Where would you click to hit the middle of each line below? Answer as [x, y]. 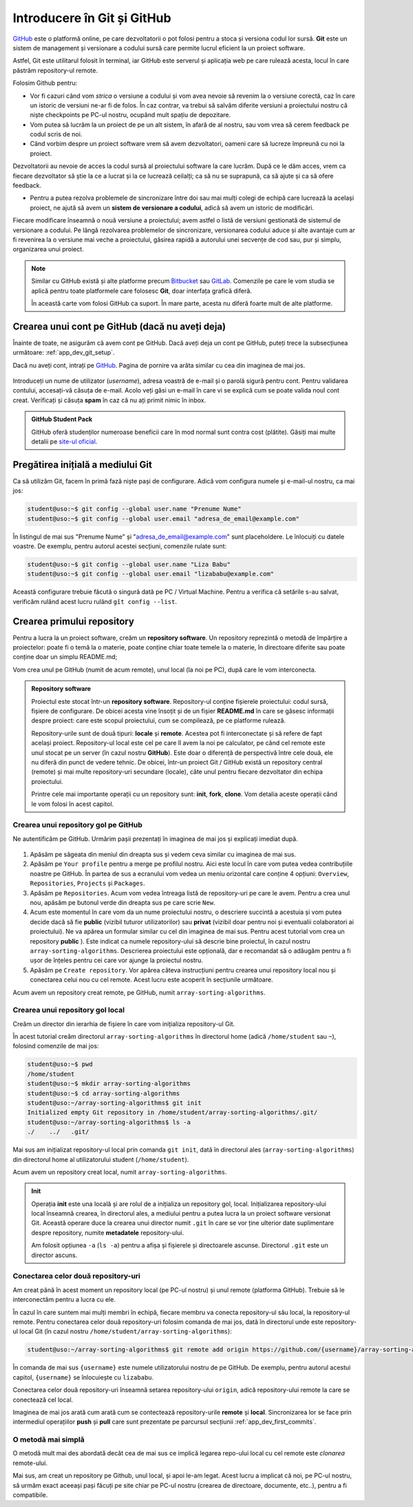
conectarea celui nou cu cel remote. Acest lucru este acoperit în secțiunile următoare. [151, 980]
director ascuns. [54, 1255]
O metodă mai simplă [49, 1440]
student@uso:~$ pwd [60, 1064]
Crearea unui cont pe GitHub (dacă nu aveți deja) [119, 326]
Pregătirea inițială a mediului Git [83, 465]
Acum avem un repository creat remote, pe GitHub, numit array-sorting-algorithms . [139, 992]
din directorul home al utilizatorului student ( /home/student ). [101, 1159]
